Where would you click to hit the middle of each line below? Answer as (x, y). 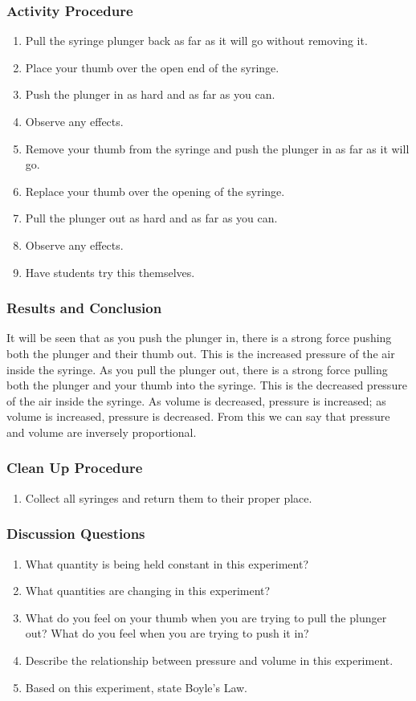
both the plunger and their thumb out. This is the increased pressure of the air (201, 353)
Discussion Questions (76, 534)
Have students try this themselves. (110, 272)
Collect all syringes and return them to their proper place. (169, 497)
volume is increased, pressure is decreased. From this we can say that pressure (198, 416)
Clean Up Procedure (75, 468)
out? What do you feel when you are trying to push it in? (167, 633)
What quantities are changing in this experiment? (148, 591)
